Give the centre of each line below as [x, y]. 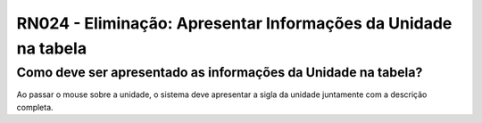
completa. [35, 107]
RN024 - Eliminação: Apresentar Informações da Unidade [234, 23]
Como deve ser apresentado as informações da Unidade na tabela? [220, 72]
